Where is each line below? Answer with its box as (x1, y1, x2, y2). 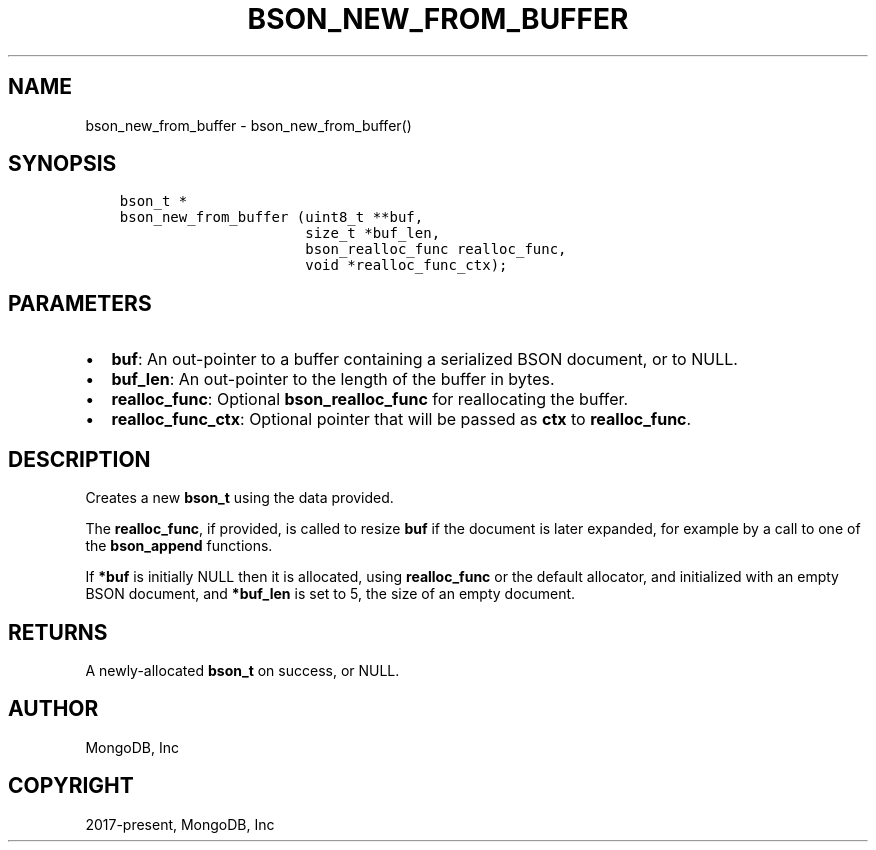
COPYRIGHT (8, 773, 134, 799)
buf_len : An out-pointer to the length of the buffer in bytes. (111, 369, 555, 390)
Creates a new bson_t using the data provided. (85, 489, 394, 507)
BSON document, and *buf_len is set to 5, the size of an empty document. (85, 585, 576, 603)
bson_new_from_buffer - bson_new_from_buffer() (85, 116, 412, 134)
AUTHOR (8, 696, 99, 722)
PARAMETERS (8, 290, 152, 316)
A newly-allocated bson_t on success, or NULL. (85, 661, 400, 679)
